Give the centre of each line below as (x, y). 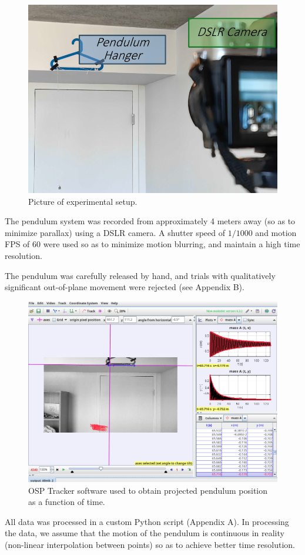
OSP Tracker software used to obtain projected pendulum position (148, 490)
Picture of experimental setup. (83, 201)
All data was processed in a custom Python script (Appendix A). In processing (147, 521)
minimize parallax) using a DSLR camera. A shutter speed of (115, 232)
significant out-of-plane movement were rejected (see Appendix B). (125, 287)
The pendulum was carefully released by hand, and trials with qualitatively (140, 275)
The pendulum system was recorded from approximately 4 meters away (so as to (150, 221)
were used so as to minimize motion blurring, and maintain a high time (172, 244)
